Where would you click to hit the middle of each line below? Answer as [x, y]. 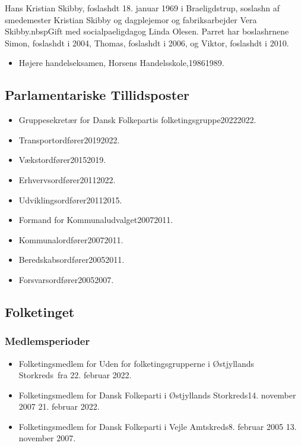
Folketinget [40, 311]
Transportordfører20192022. [69, 139]
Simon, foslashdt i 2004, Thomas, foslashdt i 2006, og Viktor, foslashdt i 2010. [147, 43]
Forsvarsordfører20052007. [66, 279]
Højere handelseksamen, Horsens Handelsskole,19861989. [121, 63]
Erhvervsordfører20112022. [67, 179]
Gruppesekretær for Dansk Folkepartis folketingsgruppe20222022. [137, 120]
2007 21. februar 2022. [59, 406]
